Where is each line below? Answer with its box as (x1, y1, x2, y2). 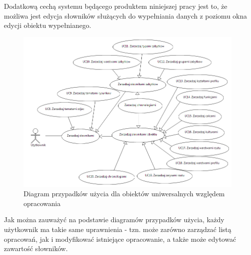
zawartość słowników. (4, 243, 68, 254)
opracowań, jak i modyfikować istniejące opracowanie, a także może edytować (4, 233, 236, 244)
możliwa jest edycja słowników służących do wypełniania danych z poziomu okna (4, 10, 247, 21)
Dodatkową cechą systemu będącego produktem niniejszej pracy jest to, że (4, 1, 227, 11)
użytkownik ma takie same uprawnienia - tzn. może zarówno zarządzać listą (4, 224, 231, 234)
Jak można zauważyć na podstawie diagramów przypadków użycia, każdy (4, 214, 225, 225)
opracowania (24, 198, 61, 208)
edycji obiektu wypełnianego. (4, 20, 91, 30)
